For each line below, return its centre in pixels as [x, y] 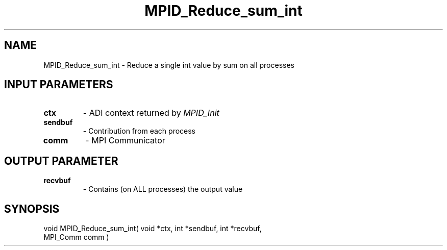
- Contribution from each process [139, 131]
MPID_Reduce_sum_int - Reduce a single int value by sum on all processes [169, 65]
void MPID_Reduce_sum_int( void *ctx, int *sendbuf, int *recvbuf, [153, 229]
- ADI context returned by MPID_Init [151, 113]
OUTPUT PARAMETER [61, 161]
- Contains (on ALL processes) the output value [163, 189]
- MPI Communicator [125, 141]
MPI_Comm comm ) [76, 237]
